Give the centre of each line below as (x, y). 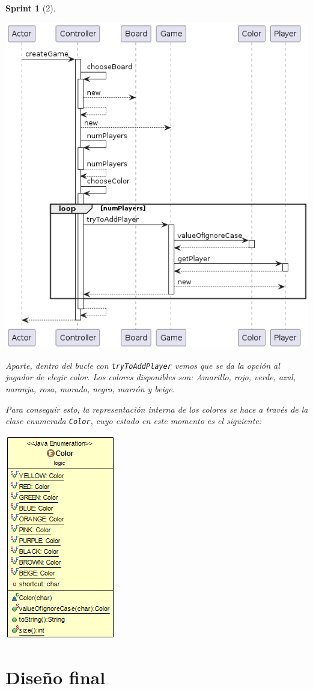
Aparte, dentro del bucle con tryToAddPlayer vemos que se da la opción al (143, 365)
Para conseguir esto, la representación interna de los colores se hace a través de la (157, 409)
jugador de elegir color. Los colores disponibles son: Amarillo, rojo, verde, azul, (151, 377)
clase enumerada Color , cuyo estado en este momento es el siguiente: (134, 421)
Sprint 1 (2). (31, 8)
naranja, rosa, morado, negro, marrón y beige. (90, 389)
